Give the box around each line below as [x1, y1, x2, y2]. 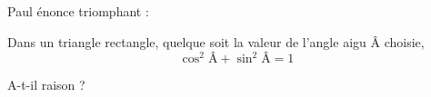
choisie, [384, 32, 425, 51]
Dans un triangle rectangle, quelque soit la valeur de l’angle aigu [7, 32, 366, 51]
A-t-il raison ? [7, 75, 85, 94]
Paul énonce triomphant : [7, 2, 149, 20]
